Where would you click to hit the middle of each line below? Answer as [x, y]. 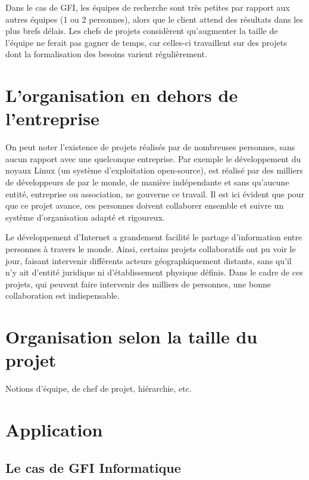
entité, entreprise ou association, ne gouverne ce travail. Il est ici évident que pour [155, 193]
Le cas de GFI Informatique [93, 467]
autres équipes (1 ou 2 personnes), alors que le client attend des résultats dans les [154, 19]
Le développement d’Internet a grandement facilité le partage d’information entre [154, 237]
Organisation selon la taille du [132, 337]
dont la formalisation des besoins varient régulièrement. [106, 54]
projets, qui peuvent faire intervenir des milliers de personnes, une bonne [138, 284]
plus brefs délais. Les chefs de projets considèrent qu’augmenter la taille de [142, 31]
